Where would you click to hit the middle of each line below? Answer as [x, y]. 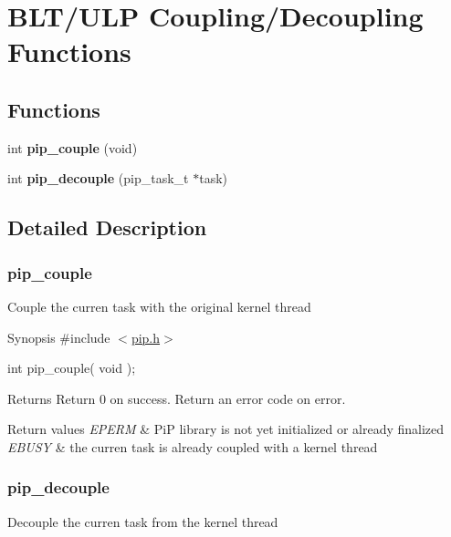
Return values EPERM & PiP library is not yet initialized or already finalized [226, 429]
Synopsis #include [59, 337]
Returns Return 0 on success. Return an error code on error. [177, 398]
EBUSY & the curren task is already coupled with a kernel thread [193, 446]
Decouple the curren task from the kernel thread [143, 521]
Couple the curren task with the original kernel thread [159, 306]
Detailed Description [107, 227]
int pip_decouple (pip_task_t [98, 178]
